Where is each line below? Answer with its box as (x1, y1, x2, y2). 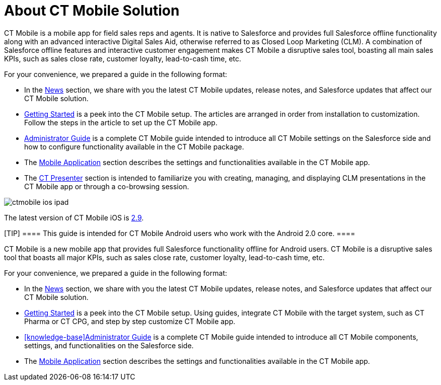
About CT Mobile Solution (4, 2, 180, 19)
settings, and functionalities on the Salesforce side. (24, 341, 194, 350)
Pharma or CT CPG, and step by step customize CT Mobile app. (24, 317, 236, 326)
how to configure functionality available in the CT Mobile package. (24, 142, 244, 151)
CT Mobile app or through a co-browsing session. (24, 182, 189, 191)
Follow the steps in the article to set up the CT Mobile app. (24, 118, 217, 127)
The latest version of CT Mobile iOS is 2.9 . (4, 213, 144, 222)
